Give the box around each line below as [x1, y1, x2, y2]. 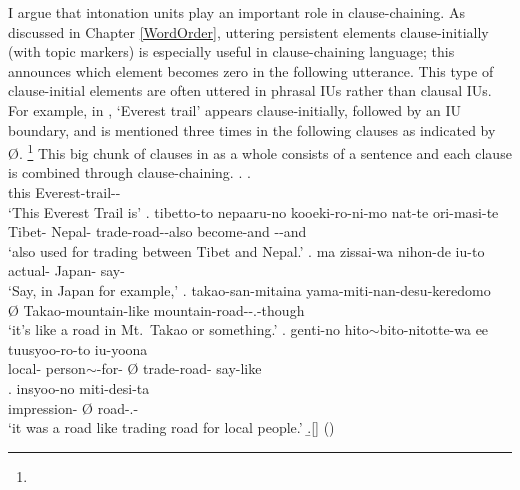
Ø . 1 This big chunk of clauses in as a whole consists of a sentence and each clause [8, 140, 512, 163]
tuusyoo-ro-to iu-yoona [8, 338, 148, 359]
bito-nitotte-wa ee [379, 319, 489, 340]
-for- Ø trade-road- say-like [96, 358, 262, 379]
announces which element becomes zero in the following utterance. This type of [8, 60, 494, 81]
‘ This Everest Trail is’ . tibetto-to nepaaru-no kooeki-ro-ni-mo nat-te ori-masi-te [8, 201, 499, 222]
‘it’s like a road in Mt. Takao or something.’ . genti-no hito [8, 319, 369, 340]
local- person [8, 358, 86, 379]
